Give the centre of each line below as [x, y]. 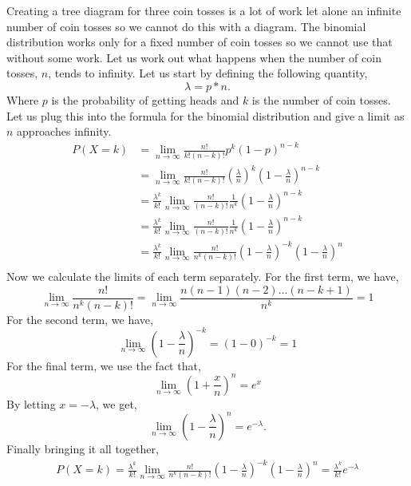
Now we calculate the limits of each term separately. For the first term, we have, [203, 276]
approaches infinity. [64, 131]
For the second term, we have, [80, 319]
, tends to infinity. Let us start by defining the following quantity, [208, 73]
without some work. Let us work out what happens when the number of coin [194, 57]
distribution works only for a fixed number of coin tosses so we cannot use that [200, 42]
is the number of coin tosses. [321, 99]
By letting [31, 403]
